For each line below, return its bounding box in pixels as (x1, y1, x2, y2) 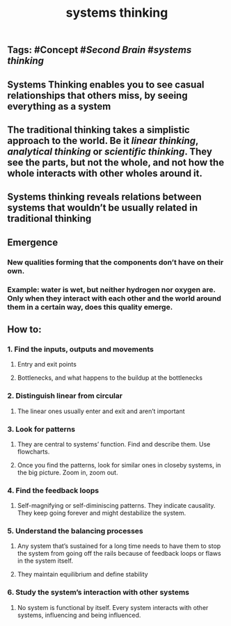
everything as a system (7, 100, 111, 112)
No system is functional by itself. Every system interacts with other (17, 603, 209, 611)
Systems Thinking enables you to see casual (7, 79, 205, 90)
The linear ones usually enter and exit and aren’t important (17, 407, 186, 415)
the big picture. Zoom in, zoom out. (17, 468, 118, 476)
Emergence (7, 236, 58, 248)
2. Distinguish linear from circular (7, 391, 123, 401)
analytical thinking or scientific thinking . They (7, 145, 212, 157)
